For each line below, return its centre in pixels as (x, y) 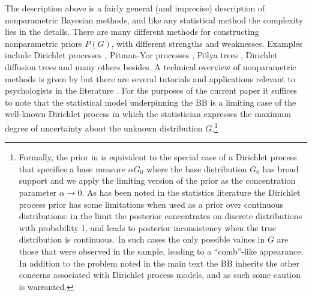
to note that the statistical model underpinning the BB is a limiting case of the (151, 102)
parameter (38, 192)
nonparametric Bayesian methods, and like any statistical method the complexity (154, 20)
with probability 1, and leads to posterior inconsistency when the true (148, 227)
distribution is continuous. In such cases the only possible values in (142, 239)
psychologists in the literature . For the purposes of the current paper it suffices (151, 90)
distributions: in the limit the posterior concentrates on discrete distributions (160, 216)
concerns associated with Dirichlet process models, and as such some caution (160, 275)
